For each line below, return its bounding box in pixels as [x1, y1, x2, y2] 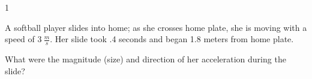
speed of [5, 33, 35, 45]
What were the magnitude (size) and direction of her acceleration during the [5, 53, 286, 65]
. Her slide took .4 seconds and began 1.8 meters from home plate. [50, 33, 294, 45]
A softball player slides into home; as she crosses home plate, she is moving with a [5, 21, 307, 33]
